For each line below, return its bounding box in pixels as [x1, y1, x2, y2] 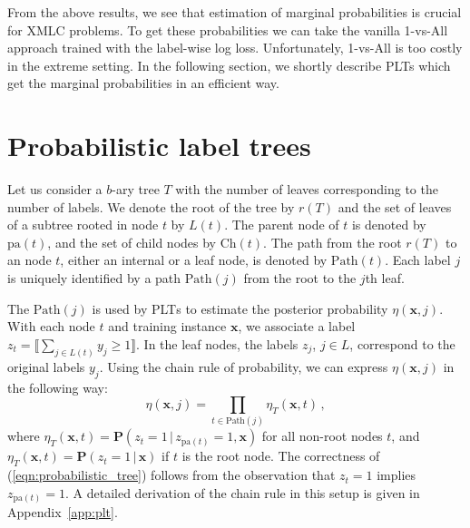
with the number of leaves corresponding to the [175, 180, 438, 199]
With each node [7, 317, 95, 336]
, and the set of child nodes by [47, 232, 216, 251]
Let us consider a [7, 180, 103, 199]
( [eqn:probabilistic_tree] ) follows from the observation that [7, 465, 336, 484]
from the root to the [243, 269, 357, 288]
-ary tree [112, 180, 160, 199]
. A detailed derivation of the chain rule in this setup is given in [64, 483, 420, 502]
